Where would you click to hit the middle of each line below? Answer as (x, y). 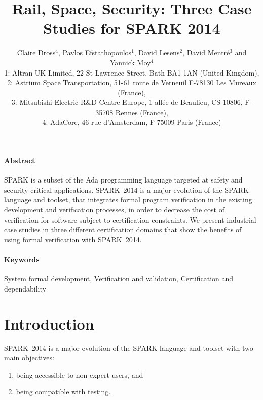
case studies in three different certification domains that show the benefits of (123, 229)
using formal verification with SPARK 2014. (73, 239)
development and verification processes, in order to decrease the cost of (114, 210)
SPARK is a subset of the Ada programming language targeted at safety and (123, 180)
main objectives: (29, 358)
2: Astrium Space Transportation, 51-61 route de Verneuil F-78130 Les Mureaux (132, 82)
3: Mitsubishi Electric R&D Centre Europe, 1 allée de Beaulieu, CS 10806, (127, 102)
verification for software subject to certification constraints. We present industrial (130, 219)
